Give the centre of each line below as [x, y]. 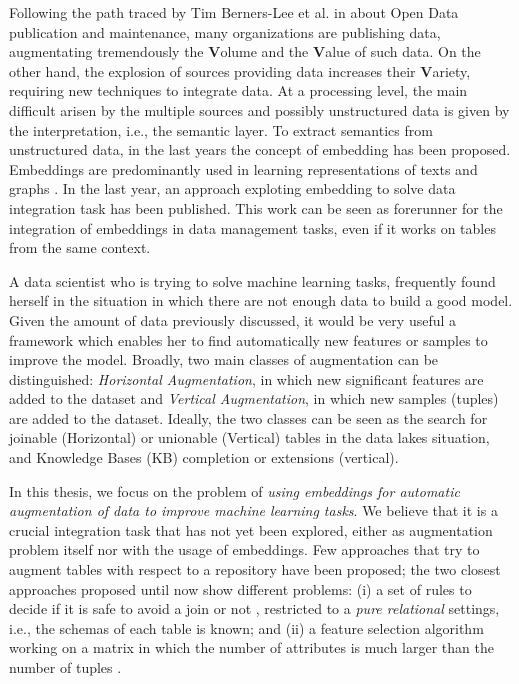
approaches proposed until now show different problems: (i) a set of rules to [240, 588]
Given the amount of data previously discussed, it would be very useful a [233, 319]
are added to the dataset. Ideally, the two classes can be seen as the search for [248, 417]
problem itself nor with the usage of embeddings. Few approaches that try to [244, 549]
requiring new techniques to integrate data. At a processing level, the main [238, 90]
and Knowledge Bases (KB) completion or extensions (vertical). [204, 457]
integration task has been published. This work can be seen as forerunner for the [256, 207]
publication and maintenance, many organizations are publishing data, [225, 31]
